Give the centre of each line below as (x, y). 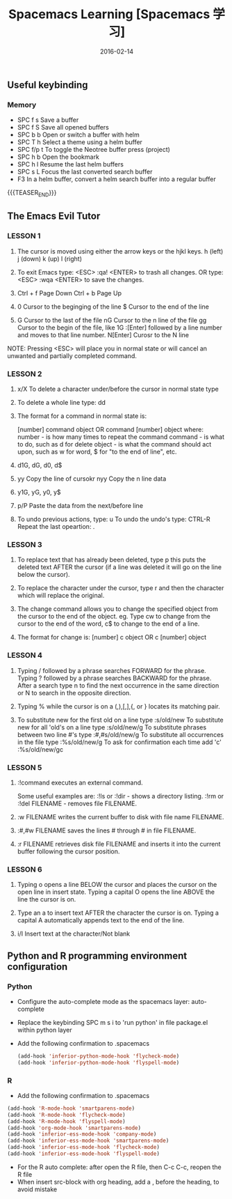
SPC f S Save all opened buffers (63, 127)
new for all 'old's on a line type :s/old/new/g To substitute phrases (112, 727)
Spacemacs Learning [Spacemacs (109, 14)
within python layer (45, 1030)
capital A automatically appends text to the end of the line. (101, 920)
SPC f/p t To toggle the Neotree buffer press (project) (93, 150)
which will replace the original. (61, 596)
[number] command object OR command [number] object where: (110, 430)
